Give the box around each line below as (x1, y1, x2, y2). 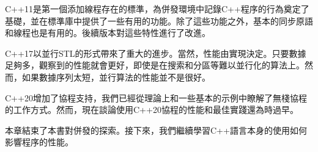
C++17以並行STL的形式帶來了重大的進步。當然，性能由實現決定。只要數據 (5, 46, 306, 59)
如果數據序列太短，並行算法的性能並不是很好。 (21, 70, 210, 83)
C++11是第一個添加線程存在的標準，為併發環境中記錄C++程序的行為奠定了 (5, 2, 309, 15)
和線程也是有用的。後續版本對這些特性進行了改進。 (5, 26, 210, 39)
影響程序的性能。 (5, 136, 73, 148)
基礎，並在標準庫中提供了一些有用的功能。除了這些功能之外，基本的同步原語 (5, 14, 313, 27)
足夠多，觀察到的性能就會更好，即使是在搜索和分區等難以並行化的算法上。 (5, 59, 305, 71)
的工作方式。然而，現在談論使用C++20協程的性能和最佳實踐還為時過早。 (5, 103, 298, 116)
